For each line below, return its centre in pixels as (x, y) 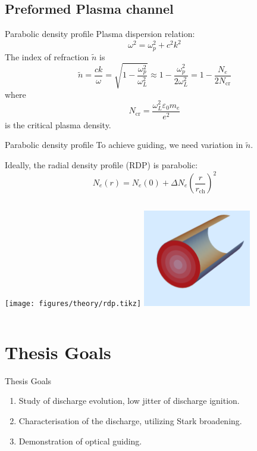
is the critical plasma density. (58, 124)
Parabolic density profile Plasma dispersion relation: (100, 34)
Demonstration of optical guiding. (80, 441)
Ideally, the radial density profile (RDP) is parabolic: (101, 164)
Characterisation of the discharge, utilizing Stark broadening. (130, 421)
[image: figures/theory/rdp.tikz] (73, 304)
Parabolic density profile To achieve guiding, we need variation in (124, 145)
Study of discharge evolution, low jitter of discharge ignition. (129, 401)
